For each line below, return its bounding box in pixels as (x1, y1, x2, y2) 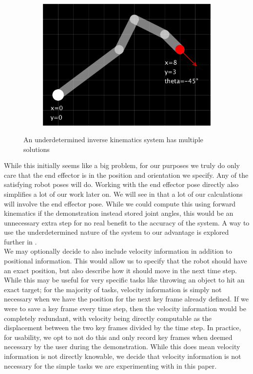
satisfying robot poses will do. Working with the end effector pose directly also (4, 179, 239, 189)
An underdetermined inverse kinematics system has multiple (23, 134, 203, 144)
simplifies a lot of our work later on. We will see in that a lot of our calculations (4, 188, 243, 199)
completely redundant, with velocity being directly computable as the (4, 313, 212, 323)
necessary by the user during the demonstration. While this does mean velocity (4, 341, 240, 352)
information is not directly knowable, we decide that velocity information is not (4, 351, 241, 361)
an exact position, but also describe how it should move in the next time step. (4, 265, 237, 275)
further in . (4, 236, 37, 246)
